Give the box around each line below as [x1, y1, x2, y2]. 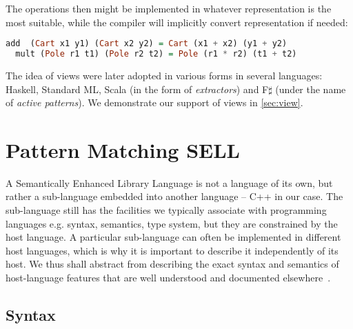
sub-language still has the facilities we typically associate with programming [6, 203, 327, 217]
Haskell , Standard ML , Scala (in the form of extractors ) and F [6, 81, 269, 96]
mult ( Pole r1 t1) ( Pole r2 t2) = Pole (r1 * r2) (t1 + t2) [15, 49, 297, 59]
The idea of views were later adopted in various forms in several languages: [6, 68, 323, 82]
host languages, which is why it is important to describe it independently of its [6, 243, 339, 257]
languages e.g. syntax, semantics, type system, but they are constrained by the [6, 216, 338, 230]
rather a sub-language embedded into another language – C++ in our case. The [6, 189, 343, 203]
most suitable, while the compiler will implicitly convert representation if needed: [6, 14, 348, 29]
